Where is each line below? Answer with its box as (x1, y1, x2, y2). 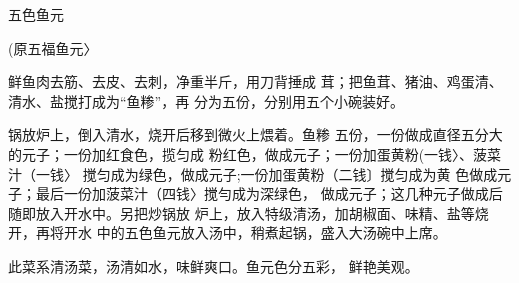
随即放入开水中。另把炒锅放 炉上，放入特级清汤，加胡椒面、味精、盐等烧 (8, 202, 489, 223)
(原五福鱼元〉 (8, 37, 98, 58)
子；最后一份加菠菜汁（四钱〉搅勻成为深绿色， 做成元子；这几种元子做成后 (8, 183, 503, 204)
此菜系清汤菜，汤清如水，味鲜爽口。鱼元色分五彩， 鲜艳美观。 (8, 255, 419, 276)
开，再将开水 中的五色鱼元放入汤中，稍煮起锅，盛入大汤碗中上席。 (8, 222, 447, 243)
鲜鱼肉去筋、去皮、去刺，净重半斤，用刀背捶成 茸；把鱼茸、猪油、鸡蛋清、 (8, 71, 503, 92)
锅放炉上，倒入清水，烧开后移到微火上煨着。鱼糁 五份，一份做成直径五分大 (8, 124, 503, 145)
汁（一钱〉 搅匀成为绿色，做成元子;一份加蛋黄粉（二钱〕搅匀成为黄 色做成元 (8, 163, 512, 184)
